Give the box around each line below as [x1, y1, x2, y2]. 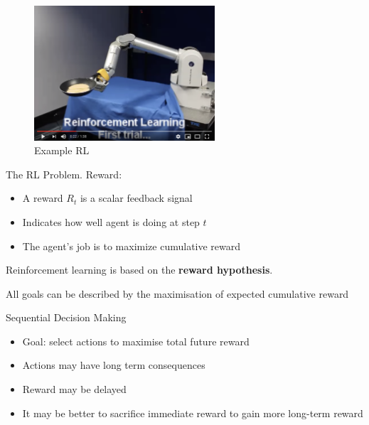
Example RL [34, 143, 90, 158]
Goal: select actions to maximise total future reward [22, 333, 250, 348]
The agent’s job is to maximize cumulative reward [22, 238, 241, 253]
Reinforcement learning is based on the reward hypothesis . [6, 262, 273, 277]
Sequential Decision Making [6, 310, 127, 325]
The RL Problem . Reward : [6, 166, 122, 181]
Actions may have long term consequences [22, 357, 205, 372]
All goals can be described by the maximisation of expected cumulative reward [6, 286, 349, 301]
